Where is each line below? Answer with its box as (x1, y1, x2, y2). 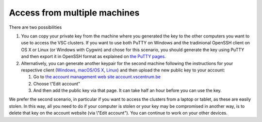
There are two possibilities (9, 24, 62, 30)
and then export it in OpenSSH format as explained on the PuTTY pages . (21, 53, 166, 59)
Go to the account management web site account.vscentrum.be (33, 74, 161, 80)
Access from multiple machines (9, 7, 140, 18)
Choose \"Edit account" (33, 81, 81, 87)
